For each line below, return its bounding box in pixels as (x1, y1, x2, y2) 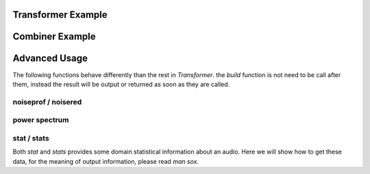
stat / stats (12, 133, 49, 143)
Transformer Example (12, 9, 108, 20)
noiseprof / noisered (12, 97, 82, 106)
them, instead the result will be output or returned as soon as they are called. (12, 80, 230, 88)
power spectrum (12, 115, 69, 125)
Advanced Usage (12, 53, 88, 64)
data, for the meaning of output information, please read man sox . (12, 157, 199, 165)
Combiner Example (12, 31, 96, 42)
